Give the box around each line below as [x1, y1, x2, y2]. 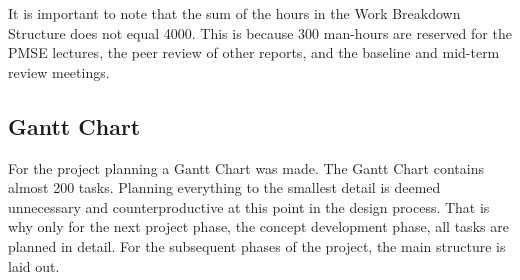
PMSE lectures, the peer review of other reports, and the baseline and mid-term [8, 42, 500, 63]
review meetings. [8, 61, 110, 82]
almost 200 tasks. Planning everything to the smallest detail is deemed [8, 177, 441, 198]
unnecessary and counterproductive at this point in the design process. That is [8, 196, 490, 217]
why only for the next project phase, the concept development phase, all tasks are [8, 216, 509, 237]
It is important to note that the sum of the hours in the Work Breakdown [8, 3, 461, 23]
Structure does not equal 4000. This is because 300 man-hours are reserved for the [8, 22, 512, 43]
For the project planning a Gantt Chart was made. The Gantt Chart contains [8, 157, 484, 178]
